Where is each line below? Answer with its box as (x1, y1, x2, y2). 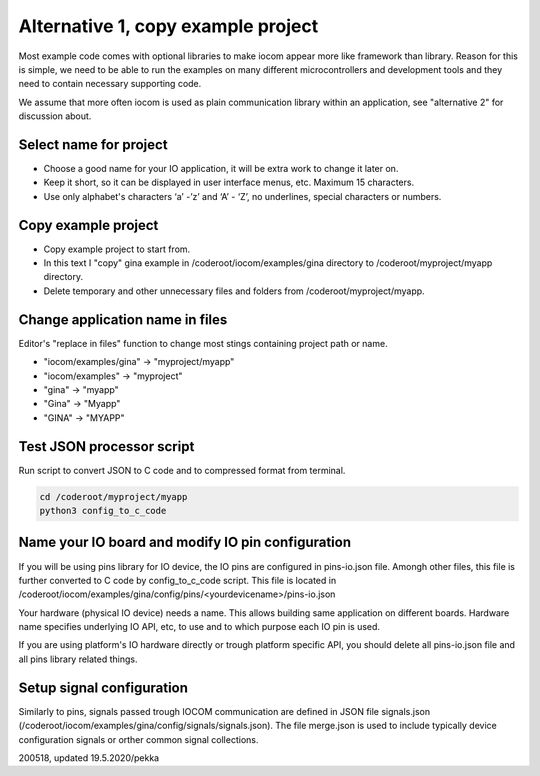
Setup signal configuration (18, 679, 189, 696)
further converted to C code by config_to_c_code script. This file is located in (18, 574, 337, 586)
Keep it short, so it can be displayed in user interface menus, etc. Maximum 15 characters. (43, 176, 415, 189)
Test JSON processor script (18, 438, 195, 455)
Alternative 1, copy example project (18, 15, 319, 37)
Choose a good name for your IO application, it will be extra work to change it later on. (43, 163, 399, 175)
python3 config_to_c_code (39, 505, 167, 517)
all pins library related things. (18, 653, 139, 665)
